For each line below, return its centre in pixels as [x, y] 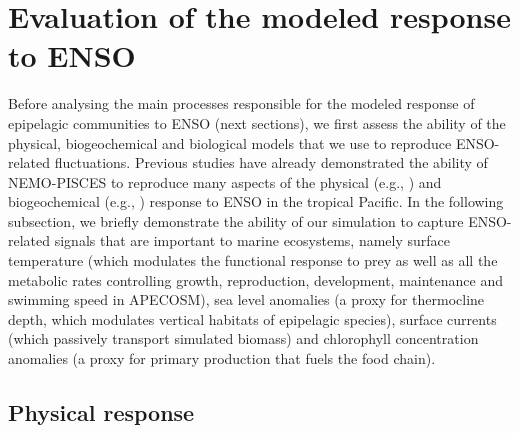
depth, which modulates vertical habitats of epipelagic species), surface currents [252, 318]
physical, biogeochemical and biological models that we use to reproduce [230, 142]
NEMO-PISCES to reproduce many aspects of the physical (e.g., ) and [225, 181]
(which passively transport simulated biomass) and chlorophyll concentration [243, 338]
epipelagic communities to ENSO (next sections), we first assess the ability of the [257, 122]
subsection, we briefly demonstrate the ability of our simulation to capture [236, 220]
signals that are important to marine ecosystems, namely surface [252, 240]
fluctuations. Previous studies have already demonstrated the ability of [271, 162]
